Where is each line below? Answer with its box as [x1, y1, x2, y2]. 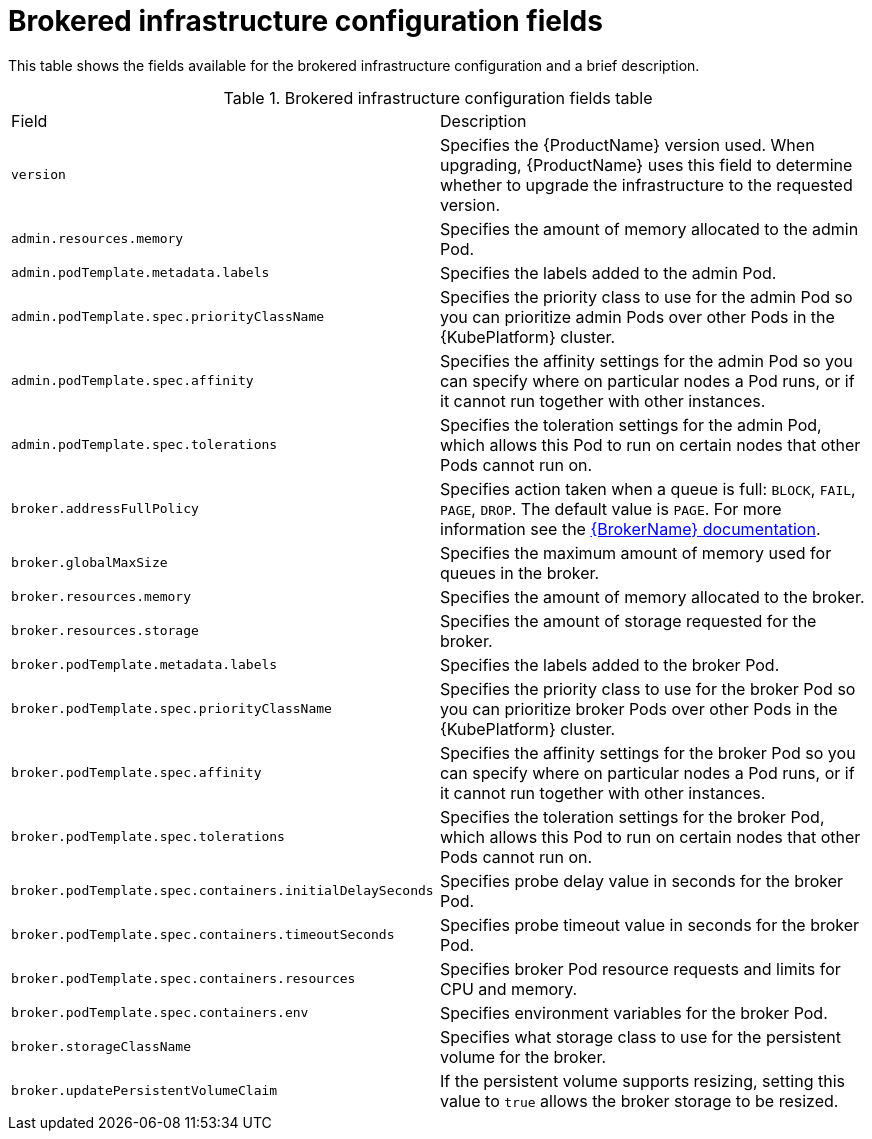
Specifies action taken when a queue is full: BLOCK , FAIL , [440, 478, 856, 499]
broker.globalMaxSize [11, 555, 168, 571]
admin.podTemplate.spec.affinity [11, 373, 254, 389]
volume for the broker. [440, 1046, 607, 1067]
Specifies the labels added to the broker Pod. [440, 654, 780, 675]
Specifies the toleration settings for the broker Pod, [440, 806, 825, 827]
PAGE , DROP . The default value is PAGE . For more [440, 498, 782, 519]
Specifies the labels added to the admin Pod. [440, 262, 777, 283]
